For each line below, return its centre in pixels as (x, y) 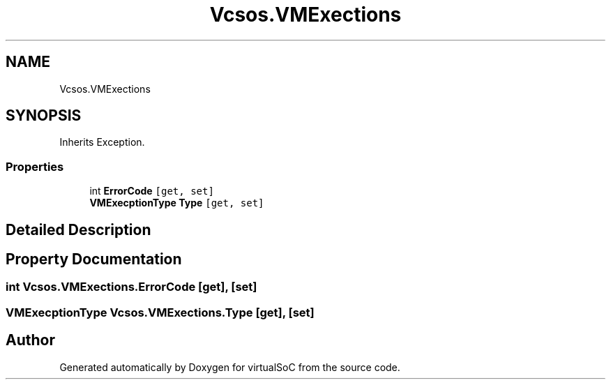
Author (30, 340)
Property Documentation (94, 259)
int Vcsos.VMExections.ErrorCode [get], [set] (131, 287)
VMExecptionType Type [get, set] (177, 203)
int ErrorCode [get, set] (152, 191)
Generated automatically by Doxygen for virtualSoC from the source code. (230, 367)
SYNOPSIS (44, 116)
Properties (35, 166)
